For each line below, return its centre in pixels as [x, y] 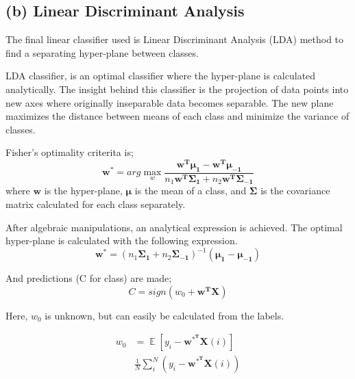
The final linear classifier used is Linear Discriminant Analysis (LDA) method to [175, 39]
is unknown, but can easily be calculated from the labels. [164, 315]
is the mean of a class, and [191, 191]
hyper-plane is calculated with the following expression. [122, 240]
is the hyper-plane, [83, 191]
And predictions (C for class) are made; [89, 278]
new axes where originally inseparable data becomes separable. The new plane [170, 102]
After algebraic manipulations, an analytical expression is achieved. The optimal [174, 227]
